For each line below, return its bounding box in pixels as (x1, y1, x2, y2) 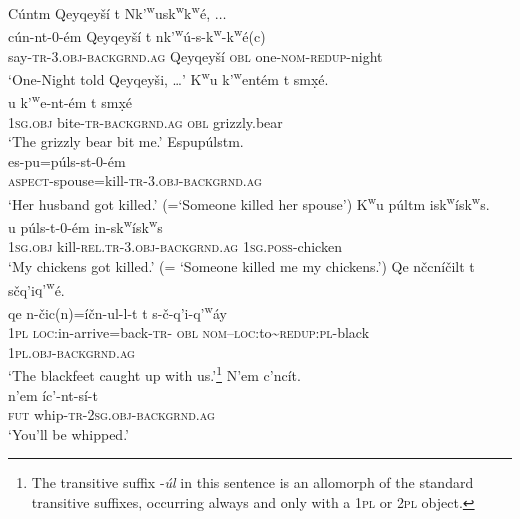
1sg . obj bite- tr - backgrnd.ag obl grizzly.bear (8, 111, 283, 132)
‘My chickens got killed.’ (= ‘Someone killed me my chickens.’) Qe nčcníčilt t (8, 256, 475, 277)
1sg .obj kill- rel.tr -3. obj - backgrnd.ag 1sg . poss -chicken (8, 236, 342, 257)
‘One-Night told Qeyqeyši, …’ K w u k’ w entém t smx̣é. (8, 66, 329, 89)
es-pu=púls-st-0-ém (8, 150, 126, 171)
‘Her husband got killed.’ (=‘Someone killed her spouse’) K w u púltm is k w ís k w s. (8, 190, 490, 214)
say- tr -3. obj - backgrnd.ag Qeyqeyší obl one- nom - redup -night (8, 45, 383, 66)
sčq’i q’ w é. (8, 276, 65, 300)
